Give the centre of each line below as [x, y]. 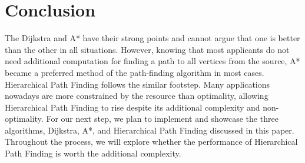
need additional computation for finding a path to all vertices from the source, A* [152, 61]
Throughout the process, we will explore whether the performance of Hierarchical [151, 142]
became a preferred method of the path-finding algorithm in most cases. [135, 72]
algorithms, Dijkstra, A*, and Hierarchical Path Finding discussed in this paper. [150, 130]
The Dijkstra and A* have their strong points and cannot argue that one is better [152, 38]
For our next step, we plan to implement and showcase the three [162, 119]
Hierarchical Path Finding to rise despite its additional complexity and [132, 107]
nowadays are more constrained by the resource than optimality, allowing [137, 96]
